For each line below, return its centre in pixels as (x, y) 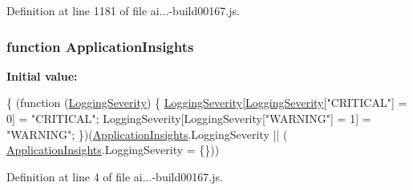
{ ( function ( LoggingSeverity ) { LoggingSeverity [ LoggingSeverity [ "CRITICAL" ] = (207, 103)
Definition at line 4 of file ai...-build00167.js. (115, 176)
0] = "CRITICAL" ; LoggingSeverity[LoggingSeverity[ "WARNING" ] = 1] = (189, 118)
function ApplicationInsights (100, 46)
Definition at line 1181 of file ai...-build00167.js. (123, 10)
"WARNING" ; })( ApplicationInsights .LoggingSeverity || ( (147, 134)
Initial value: (42, 75)
